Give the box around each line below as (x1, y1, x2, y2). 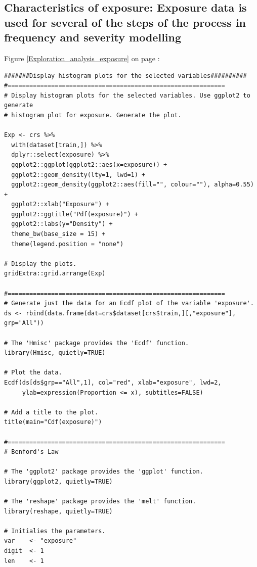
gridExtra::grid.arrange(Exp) (4, 270, 106, 277)
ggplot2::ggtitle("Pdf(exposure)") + (11, 210, 138, 218)
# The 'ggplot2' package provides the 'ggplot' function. (4, 468, 203, 476)
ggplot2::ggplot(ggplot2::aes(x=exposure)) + (11, 161, 167, 168)
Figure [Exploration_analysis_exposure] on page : (4, 53, 160, 63)
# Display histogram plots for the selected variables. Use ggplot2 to (4, 91, 250, 99)
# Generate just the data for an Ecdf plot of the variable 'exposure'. (4, 300, 254, 307)
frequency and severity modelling (4, 29, 182, 45)
